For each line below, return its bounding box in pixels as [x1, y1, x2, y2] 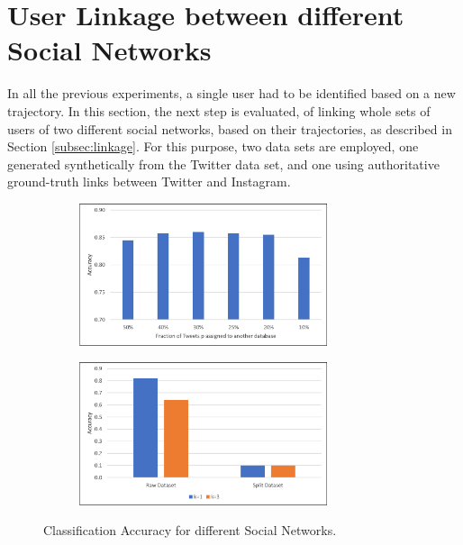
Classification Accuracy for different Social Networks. [43, 521, 337, 540]
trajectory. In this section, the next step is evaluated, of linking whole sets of [7, 101, 431, 120]
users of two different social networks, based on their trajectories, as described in [7, 119, 452, 138]
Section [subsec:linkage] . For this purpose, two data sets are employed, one [7, 137, 419, 156]
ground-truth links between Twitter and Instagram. [7, 172, 291, 191]
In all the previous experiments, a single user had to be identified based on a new [7, 84, 456, 103]
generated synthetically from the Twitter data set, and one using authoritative [7, 154, 440, 173]
